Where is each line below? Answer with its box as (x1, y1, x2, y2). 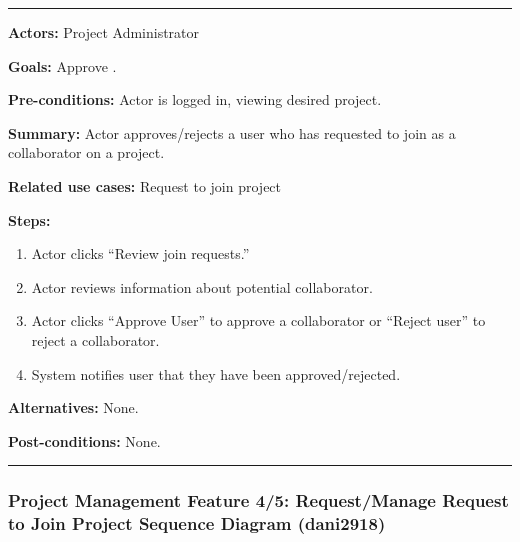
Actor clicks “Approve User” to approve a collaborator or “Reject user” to (31, 310, 486, 331)
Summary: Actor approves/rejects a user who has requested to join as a (8, 122, 456, 143)
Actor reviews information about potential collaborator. (31, 276, 373, 297)
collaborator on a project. (8, 142, 165, 163)
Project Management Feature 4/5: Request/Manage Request (8, 488, 509, 513)
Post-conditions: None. (8, 430, 161, 451)
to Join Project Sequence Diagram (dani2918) (8, 511, 386, 536)
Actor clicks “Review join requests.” (31, 243, 250, 264)
